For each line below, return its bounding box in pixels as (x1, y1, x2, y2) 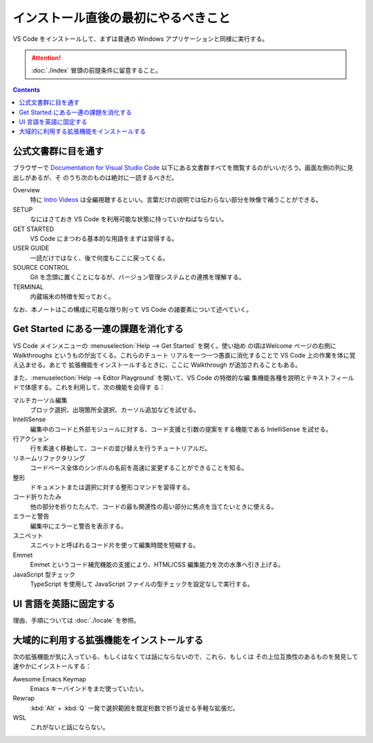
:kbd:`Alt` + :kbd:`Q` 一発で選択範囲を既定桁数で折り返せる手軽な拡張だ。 (30, 704, 240, 712)
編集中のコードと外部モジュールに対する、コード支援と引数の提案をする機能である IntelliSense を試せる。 (30, 425, 332, 433)
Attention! (31, 53, 61, 62)
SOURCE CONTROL (12, 264, 69, 272)
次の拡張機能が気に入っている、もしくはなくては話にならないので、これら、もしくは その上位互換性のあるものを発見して (12, 652, 358, 661)
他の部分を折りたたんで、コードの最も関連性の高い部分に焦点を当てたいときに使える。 (30, 502, 278, 511)
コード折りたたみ (12, 493, 61, 501)
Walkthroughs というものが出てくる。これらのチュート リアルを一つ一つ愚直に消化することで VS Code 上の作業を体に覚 (12, 351, 356, 359)
